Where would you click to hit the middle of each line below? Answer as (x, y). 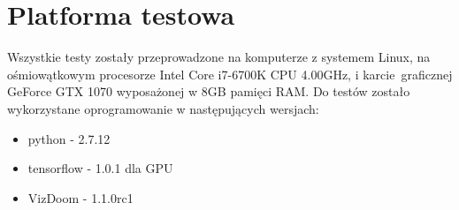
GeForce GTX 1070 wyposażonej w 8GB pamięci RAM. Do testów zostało (209, 91)
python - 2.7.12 (69, 138)
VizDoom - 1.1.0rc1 (80, 197)
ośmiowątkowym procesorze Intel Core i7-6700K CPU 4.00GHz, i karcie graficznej (230, 74)
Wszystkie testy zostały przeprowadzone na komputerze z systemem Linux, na (219, 57)
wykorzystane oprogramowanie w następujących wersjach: (163, 108)
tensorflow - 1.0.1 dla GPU (100, 168)
